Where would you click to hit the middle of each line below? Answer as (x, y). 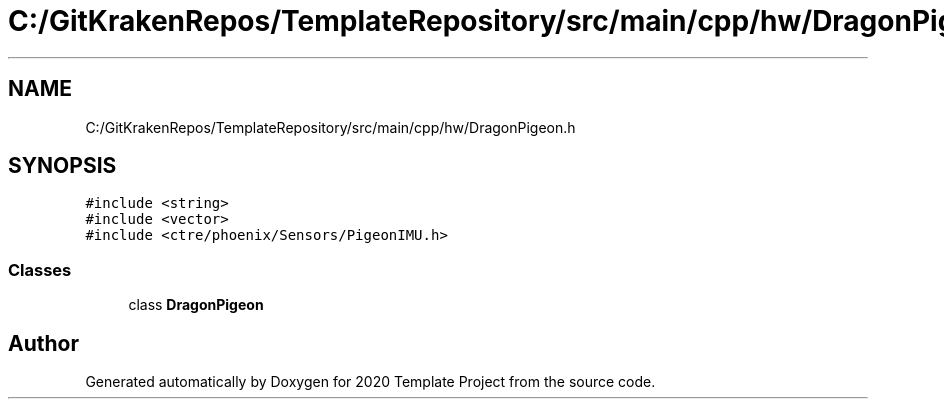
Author (43, 343)
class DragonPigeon (196, 305)
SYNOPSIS (62, 166)
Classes (40, 269)
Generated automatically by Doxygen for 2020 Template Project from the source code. (370, 382)
